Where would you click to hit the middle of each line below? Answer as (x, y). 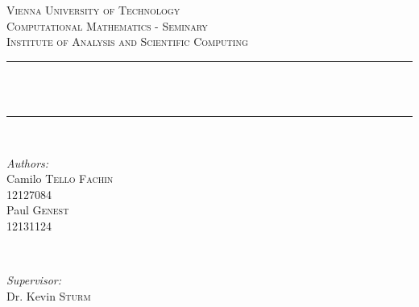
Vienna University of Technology (93, 10)
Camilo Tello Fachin (60, 178)
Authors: (28, 162)
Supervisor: (34, 280)
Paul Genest (38, 210)
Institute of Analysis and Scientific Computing (127, 41)
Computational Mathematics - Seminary (107, 25)
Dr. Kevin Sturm (49, 295)
